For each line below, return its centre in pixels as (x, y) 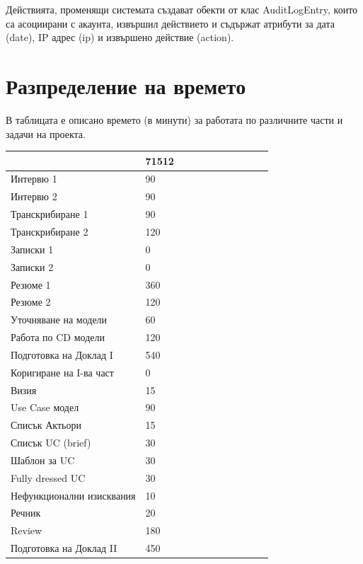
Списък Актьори (46, 425)
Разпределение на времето (126, 85)
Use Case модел (45, 407)
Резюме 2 (31, 302)
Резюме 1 (31, 284)
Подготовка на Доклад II (64, 548)
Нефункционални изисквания (73, 495)
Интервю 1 (34, 179)
